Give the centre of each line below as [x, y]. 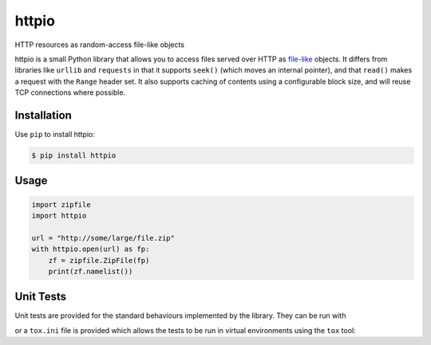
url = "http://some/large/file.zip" [103, 238]
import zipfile [61, 204]
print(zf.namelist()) [91, 271]
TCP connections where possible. [70, 92]
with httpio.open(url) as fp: [91, 249]
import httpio [59, 216]
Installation [43, 115]
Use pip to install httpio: [55, 135]
